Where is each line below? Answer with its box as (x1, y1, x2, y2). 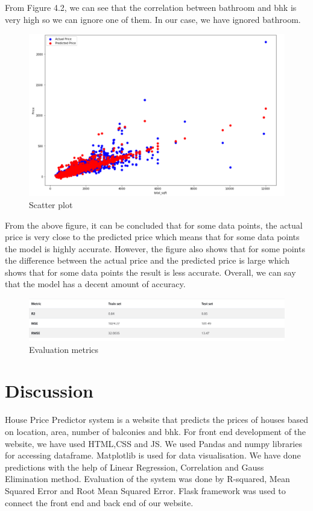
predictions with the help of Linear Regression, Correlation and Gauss (5, 460, 264, 473)
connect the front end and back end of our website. (5, 496, 194, 509)
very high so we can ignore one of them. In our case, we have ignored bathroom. (5, 13, 301, 25)
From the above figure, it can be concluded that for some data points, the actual (5, 218, 303, 231)
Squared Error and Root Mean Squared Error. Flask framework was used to (5, 484, 286, 497)
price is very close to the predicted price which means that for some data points (5, 230, 300, 243)
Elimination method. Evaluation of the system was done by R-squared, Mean (5, 472, 290, 485)
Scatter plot (29, 198, 73, 211)
